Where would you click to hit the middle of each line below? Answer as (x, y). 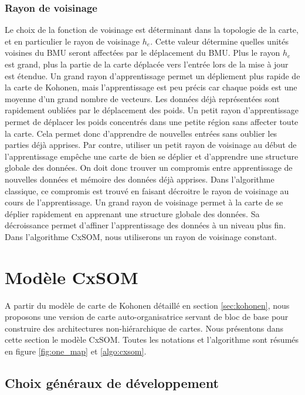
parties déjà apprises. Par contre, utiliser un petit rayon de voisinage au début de (151, 145)
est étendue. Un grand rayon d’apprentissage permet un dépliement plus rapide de (152, 75)
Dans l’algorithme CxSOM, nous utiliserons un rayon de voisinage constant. (141, 236)
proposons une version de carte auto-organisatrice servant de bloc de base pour (147, 317)
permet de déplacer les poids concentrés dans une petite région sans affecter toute (152, 121)
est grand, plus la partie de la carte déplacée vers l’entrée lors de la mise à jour (147, 64)
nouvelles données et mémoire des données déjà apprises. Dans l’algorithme (140, 179)
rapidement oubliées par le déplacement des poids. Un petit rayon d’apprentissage (152, 110)
